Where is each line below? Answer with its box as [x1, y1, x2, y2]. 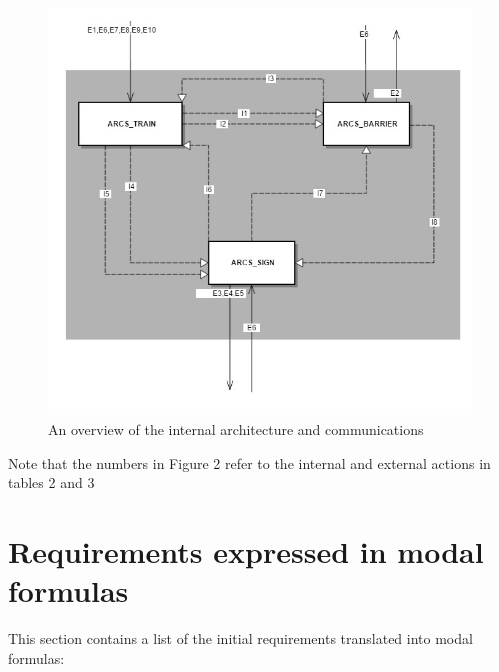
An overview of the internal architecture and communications [48, 419, 424, 439]
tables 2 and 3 [8, 472, 95, 493]
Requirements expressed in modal [8, 530, 484, 571]
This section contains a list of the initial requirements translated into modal [8, 628, 473, 649]
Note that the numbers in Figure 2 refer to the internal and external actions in [8, 452, 491, 473]
